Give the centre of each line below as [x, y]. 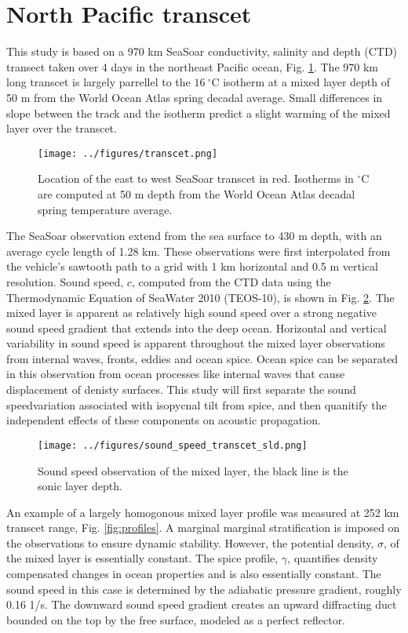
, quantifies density [333, 558]
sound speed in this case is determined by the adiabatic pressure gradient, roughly [204, 589]
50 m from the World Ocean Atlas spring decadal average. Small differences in [195, 97]
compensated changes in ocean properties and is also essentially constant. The [194, 574]
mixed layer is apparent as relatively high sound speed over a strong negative [191, 313]
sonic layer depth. [80, 486]
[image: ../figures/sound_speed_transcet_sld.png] [173, 445]
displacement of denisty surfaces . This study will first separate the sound [181, 389]
